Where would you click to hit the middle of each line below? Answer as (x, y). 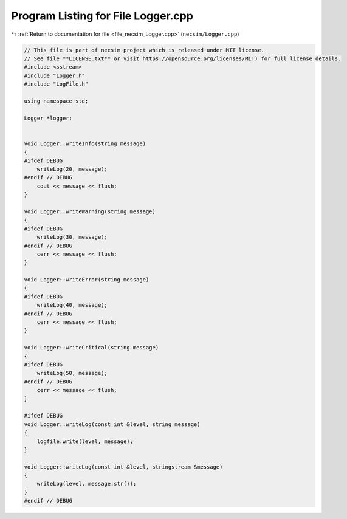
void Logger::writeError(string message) (87, 280)
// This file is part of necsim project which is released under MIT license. (144, 50)
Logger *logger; (48, 118)
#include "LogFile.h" (56, 84)
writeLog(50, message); (72, 373)
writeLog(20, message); (72, 169)
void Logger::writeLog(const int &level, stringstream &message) (123, 467)
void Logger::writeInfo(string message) (85, 143)
